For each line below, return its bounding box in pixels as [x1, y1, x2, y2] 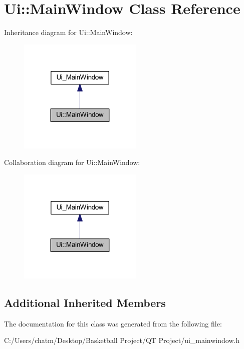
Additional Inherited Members [4, 294, 166, 310]
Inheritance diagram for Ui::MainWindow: [4, 27, 133, 37]
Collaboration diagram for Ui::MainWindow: [4, 157, 140, 167]
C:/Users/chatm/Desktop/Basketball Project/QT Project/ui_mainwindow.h [4, 335, 240, 345]
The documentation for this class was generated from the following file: [4, 318, 222, 328]
